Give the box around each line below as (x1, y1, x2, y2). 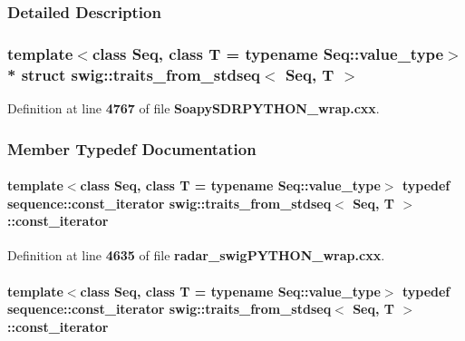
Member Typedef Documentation (7, 137, 257, 160)
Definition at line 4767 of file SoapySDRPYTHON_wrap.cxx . (7, 98, 380, 117)
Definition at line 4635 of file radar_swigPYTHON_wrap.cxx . (7, 246, 385, 265)
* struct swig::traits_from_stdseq (7, 63, 260, 85)
